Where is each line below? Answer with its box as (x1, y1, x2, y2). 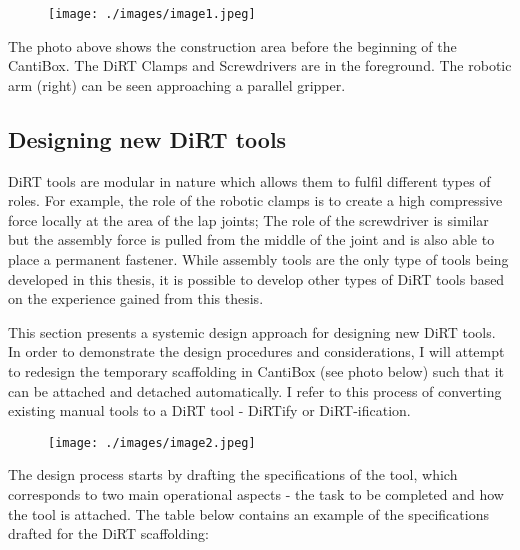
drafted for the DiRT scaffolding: (8, 523, 209, 544)
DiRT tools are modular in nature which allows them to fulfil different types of (8, 170, 491, 191)
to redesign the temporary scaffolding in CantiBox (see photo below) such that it (8, 360, 505, 381)
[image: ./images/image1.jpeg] (48, 7, 256, 21)
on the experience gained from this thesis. (8, 288, 264, 309)
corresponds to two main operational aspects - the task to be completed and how (8, 484, 504, 505)
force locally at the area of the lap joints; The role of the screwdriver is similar (8, 209, 489, 230)
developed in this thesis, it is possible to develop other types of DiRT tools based (8, 268, 505, 289)
